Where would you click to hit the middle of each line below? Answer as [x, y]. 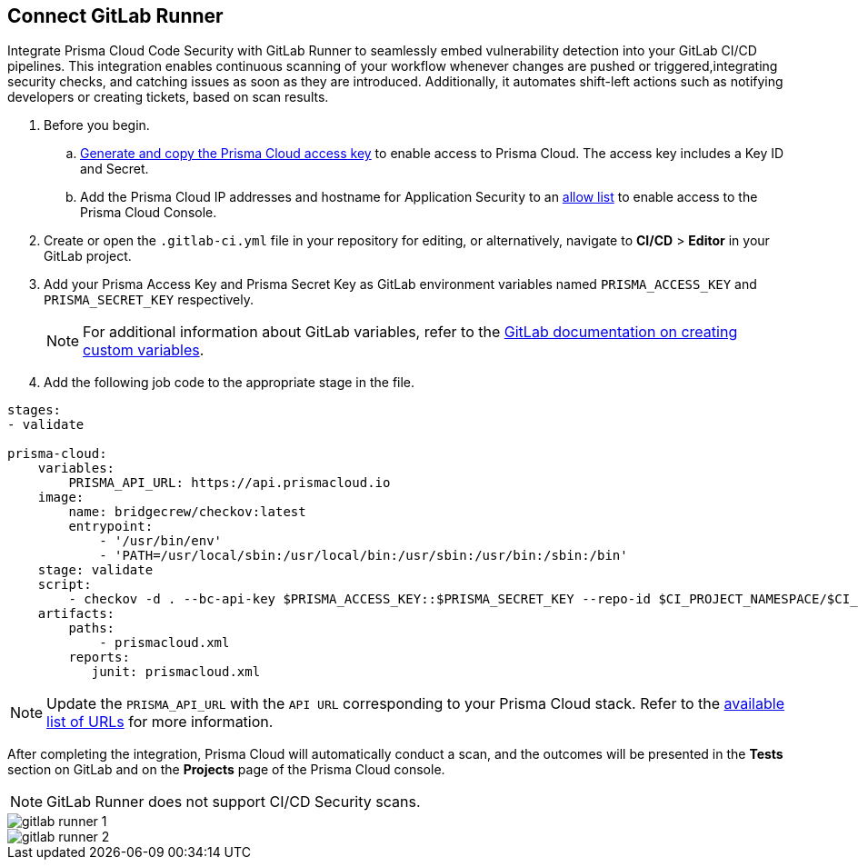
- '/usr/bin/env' [161, 541]
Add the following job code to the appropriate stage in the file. [229, 383]
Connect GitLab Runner [115, 16]
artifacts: [76, 614]
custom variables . [144, 350]
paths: [92, 628]
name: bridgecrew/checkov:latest [187, 512]
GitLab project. [88, 256]
